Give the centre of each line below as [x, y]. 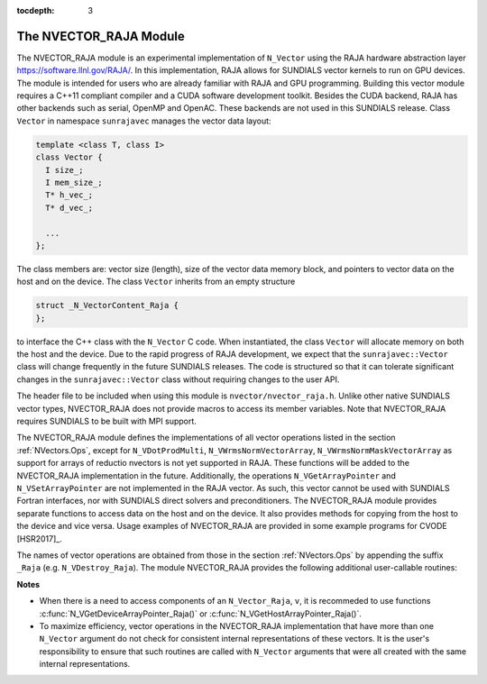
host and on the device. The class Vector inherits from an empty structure [156, 282]
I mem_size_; [74, 183]
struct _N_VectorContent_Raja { [107, 306]
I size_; [64, 170]
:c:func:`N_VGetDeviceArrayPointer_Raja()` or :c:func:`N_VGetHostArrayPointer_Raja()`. [201, 614]
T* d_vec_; [69, 208]
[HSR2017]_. [40, 538]
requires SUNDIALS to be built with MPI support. [107, 421]
